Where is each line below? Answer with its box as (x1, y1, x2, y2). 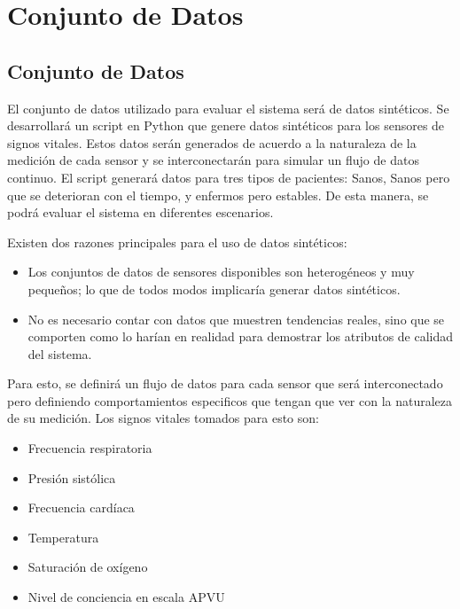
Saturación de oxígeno (27, 558, 148, 576)
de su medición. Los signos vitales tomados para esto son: (7, 409, 319, 427)
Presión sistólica (27, 468, 116, 487)
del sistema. (27, 344, 92, 363)
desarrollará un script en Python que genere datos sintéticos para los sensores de (7, 116, 445, 135)
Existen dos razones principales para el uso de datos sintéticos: (7, 232, 347, 251)
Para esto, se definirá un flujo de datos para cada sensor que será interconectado (7, 374, 443, 393)
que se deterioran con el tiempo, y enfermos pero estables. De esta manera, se (7, 185, 429, 204)
